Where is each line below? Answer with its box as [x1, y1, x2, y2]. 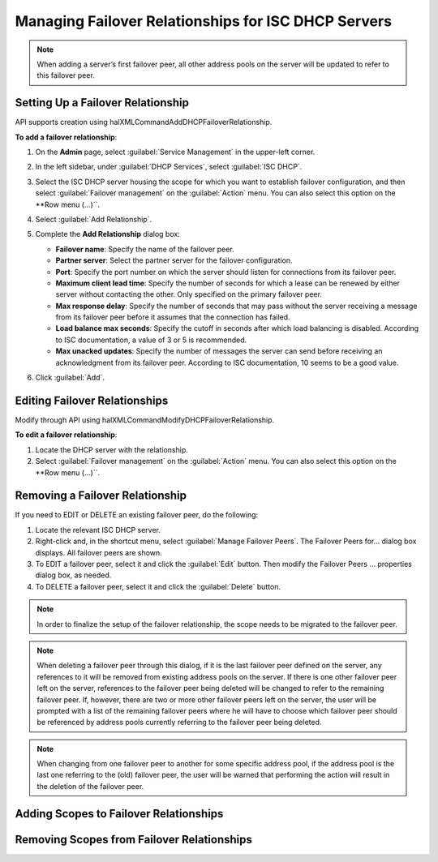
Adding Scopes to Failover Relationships [15, 807, 224, 821]
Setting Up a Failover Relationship [15, 96, 190, 109]
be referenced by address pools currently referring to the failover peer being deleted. [36, 718, 322, 727]
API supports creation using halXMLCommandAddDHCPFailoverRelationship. [15, 118, 273, 127]
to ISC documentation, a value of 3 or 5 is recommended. [55, 335, 247, 345]
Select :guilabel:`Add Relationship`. [35, 214, 152, 224]
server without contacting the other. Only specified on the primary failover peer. [55, 289, 322, 299]
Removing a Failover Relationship [15, 489, 187, 503]
